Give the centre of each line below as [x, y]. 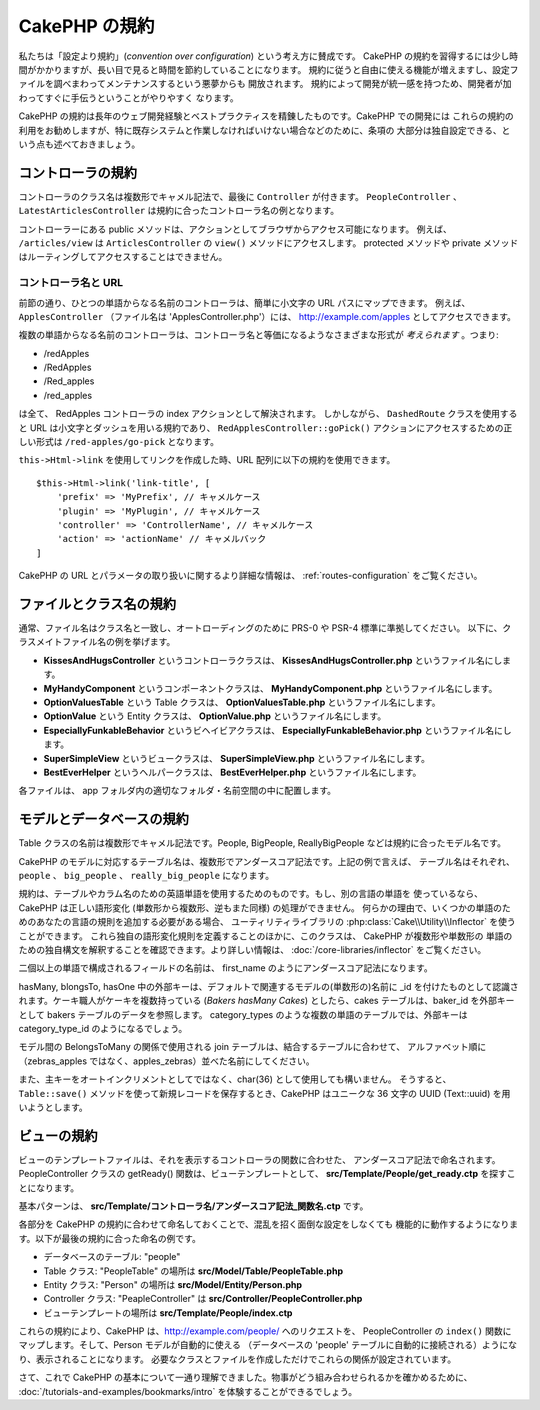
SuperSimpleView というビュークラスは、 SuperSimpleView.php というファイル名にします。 [236, 758]
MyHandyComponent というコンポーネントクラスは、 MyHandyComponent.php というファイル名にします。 [270, 688]
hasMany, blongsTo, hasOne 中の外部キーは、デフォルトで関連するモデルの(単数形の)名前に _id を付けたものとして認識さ [268, 986]
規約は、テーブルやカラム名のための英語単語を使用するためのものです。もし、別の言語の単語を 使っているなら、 [251, 894]
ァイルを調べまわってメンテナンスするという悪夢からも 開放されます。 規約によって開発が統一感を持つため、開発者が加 [265, 84]
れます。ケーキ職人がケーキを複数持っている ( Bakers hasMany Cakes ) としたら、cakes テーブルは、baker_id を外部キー [266, 1001]
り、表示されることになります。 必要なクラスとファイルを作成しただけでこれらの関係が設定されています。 [237, 1359]
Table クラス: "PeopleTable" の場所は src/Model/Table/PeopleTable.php [193, 1271]
